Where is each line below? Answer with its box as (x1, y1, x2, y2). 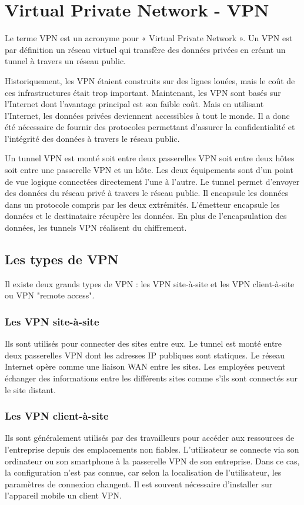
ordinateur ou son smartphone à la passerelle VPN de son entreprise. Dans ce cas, (5, 454, 300, 467)
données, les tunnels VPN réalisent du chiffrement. (5, 221, 187, 234)
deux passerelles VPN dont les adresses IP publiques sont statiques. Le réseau (5, 348, 285, 361)
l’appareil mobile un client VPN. (5, 489, 122, 501)
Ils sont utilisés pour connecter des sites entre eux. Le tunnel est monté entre (5, 337, 282, 350)
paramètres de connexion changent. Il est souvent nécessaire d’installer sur (5, 477, 273, 490)
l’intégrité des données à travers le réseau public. (5, 132, 180, 144)
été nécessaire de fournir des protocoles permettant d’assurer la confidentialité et (5, 121, 295, 133)
